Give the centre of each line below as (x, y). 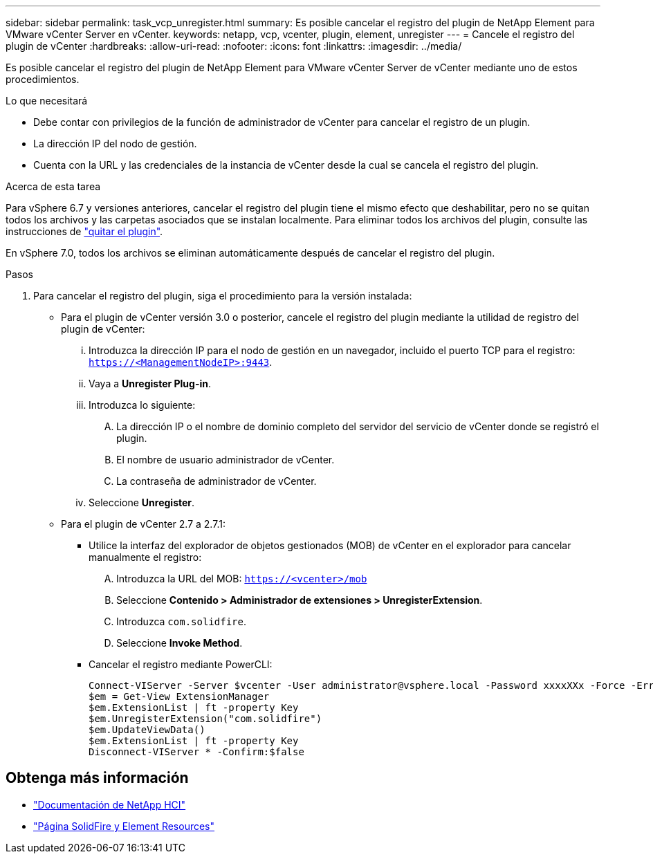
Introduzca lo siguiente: (142, 405)
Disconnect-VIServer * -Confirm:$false (196, 752)
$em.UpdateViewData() (147, 730)
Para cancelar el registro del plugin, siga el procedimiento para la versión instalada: (223, 296)
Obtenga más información (97, 778)
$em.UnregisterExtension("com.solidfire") (205, 719)
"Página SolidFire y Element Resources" (124, 826)
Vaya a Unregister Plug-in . (150, 384)
